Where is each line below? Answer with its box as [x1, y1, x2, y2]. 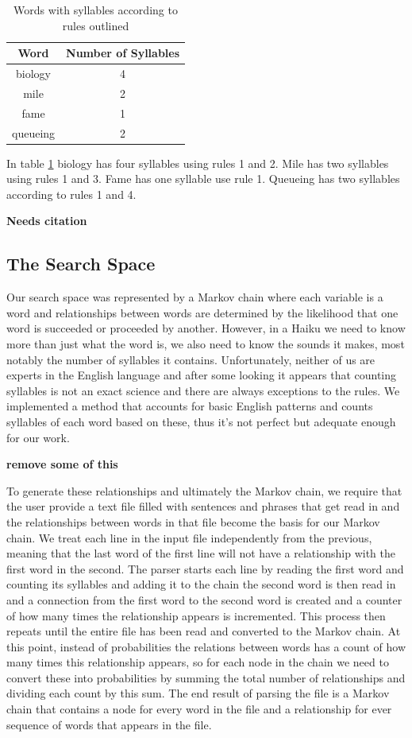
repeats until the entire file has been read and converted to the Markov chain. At [6, 623, 401, 639]
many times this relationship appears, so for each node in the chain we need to [6, 654, 389, 670]
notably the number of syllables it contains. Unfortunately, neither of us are [6, 351, 375, 367]
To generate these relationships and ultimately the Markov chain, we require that [6, 482, 402, 499]
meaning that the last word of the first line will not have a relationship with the [6, 545, 395, 561]
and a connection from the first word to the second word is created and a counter [6, 591, 402, 608]
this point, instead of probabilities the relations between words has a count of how [6, 638, 406, 654]
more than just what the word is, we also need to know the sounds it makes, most [6, 336, 405, 352]
